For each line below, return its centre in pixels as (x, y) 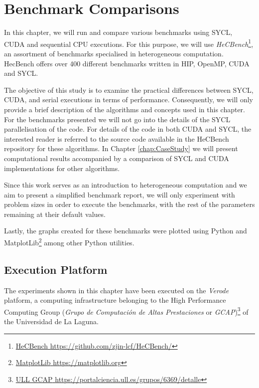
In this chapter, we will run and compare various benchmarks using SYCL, (118, 32)
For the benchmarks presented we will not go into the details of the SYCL (117, 119)
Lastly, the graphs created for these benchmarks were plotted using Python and (126, 231)
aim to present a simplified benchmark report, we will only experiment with (120, 194)
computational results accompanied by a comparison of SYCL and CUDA (117, 158)
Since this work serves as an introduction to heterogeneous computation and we (126, 185)
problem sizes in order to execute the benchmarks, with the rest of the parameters (129, 204)
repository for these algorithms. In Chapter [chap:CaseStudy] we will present (121, 148)
